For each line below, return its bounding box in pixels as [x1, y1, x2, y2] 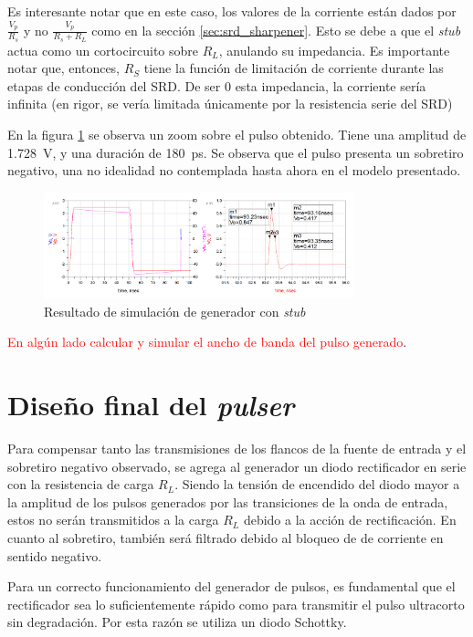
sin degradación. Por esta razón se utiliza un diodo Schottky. [7, 612, 347, 632]
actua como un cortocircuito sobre [7, 40, 199, 59]
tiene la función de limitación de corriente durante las [143, 58, 444, 78]
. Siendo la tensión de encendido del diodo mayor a [174, 475, 460, 494]
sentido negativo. [7, 546, 102, 565]
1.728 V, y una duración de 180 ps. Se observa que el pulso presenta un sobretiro [7, 142, 464, 162]
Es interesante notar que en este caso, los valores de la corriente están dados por [7, 2, 457, 20]
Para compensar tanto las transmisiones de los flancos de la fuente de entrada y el [7, 438, 467, 457]
